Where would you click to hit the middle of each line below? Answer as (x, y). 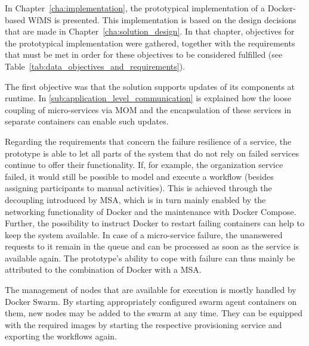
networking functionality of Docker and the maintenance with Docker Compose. (151, 211)
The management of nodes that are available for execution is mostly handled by (151, 290)
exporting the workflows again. (61, 336)
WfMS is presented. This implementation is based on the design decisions (162, 19)
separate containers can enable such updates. (87, 121)
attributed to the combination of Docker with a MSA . (103, 269)
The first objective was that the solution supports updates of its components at (150, 86)
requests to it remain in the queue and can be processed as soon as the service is (152, 246)
